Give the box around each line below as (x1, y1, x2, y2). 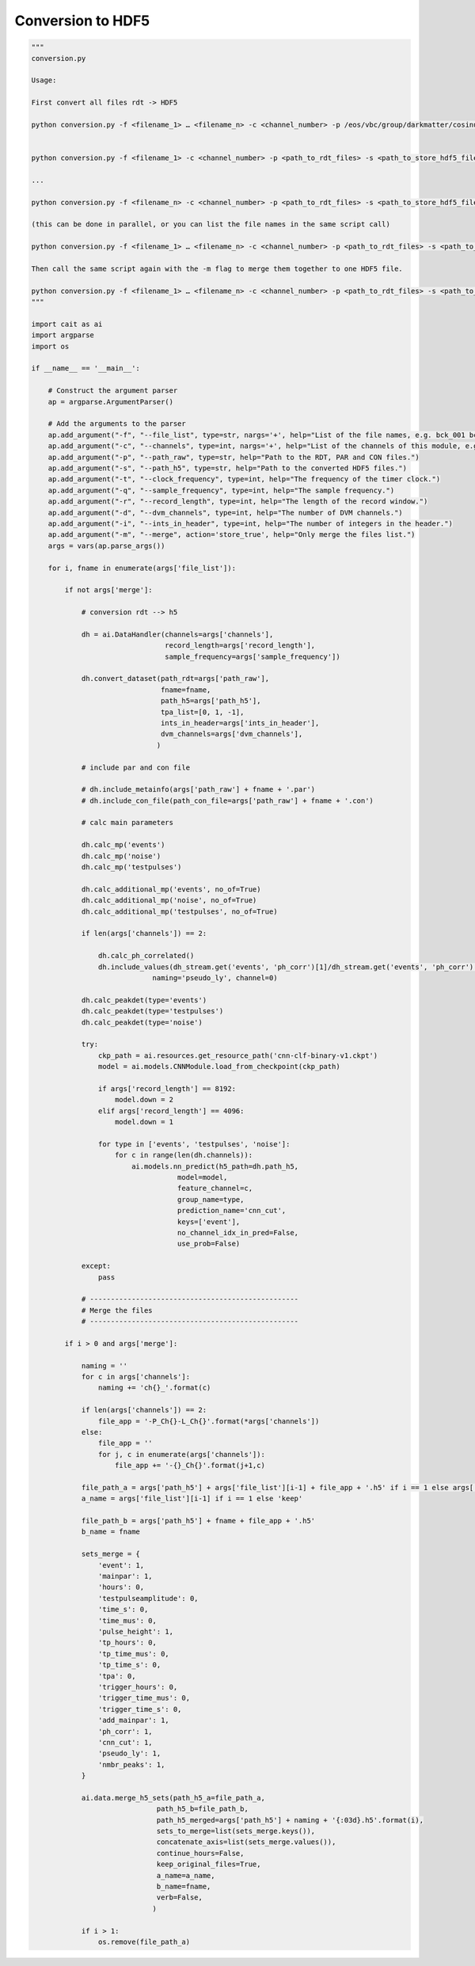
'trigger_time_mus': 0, (97, 1694, 190, 1702)
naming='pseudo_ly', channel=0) (152, 973, 278, 982)
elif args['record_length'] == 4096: (97, 1106, 245, 1116)
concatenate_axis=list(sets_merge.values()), (156, 1838, 336, 1846)
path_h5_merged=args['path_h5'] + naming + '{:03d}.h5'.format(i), (156, 1816, 424, 1824)
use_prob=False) (177, 1239, 241, 1249)
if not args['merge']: (64, 586, 154, 595)
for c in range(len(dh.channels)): (115, 1150, 253, 1160)
